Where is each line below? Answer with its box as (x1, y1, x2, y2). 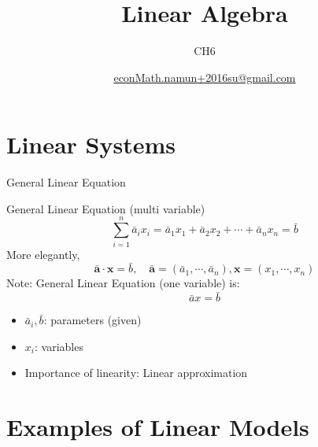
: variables (34, 338, 83, 354)
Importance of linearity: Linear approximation (24, 364, 248, 381)
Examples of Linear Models (6, 411, 309, 443)
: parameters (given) (43, 312, 142, 328)
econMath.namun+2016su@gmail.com (113, 68, 296, 85)
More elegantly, (6, 246, 80, 262)
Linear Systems (6, 128, 176, 161)
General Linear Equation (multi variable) (6, 200, 205, 216)
